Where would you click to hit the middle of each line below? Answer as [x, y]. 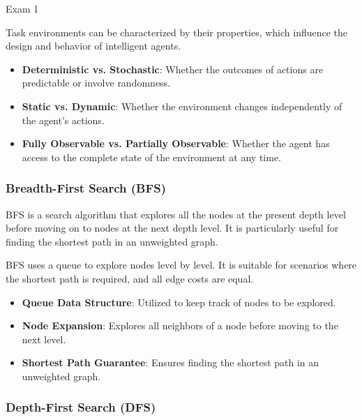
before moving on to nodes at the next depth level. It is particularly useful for [172, 228]
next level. [44, 339]
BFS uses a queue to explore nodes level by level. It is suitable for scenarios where [181, 265]
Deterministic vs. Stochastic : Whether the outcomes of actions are [173, 69]
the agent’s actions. [63, 120]
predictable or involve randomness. [96, 83]
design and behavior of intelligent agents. [93, 46]
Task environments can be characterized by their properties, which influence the [177, 32]
